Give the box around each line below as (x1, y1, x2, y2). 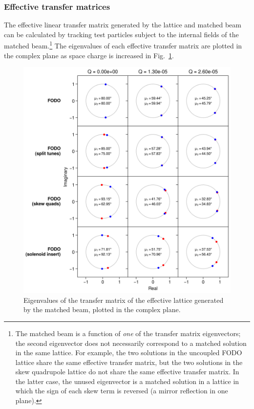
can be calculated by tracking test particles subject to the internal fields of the (4, 29, 239, 39)
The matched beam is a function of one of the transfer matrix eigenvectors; (15, 328, 241, 338)
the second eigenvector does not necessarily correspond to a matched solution (15, 338, 247, 348)
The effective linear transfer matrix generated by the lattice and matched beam (4, 20, 241, 30)
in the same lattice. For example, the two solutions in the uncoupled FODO (15, 347, 242, 358)
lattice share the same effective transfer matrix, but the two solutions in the (15, 357, 243, 367)
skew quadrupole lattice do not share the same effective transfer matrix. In (15, 366, 239, 377)
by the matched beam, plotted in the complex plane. (23, 304, 181, 315)
